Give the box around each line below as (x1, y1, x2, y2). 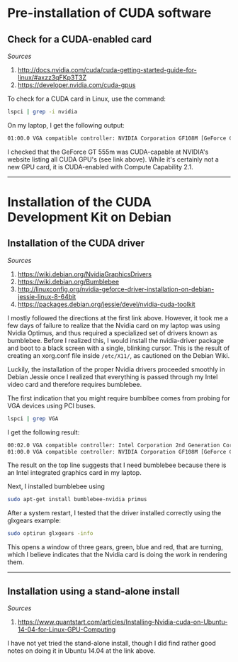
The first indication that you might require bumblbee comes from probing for (7, 393, 230, 402)
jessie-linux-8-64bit (17, 292, 76, 301)
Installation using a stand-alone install (7, 585, 180, 597)
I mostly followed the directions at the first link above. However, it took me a (7, 313, 229, 322)
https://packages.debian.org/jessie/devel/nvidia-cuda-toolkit (17, 300, 196, 308)
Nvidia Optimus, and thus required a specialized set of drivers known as (7, 328, 217, 337)
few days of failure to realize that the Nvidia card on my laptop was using (7, 321, 220, 330)
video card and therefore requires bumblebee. (7, 380, 142, 388)
